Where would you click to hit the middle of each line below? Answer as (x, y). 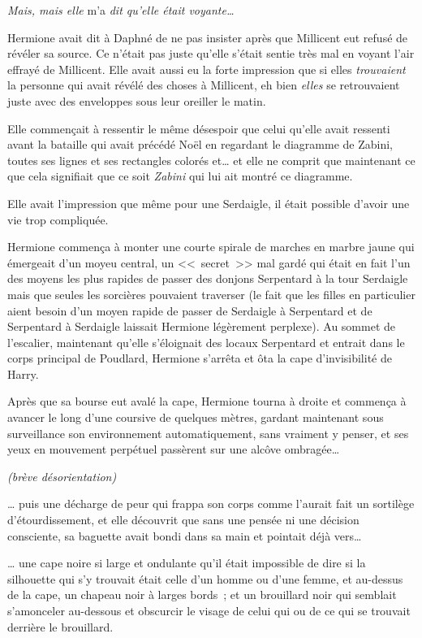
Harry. (23, 373)
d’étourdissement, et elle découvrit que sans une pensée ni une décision (183, 520)
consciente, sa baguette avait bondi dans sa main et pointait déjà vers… (185, 535)
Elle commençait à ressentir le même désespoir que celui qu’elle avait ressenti (199, 128)
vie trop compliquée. (58, 219)
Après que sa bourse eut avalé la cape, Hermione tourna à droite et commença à (207, 401)
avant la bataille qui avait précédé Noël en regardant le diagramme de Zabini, (200, 144)
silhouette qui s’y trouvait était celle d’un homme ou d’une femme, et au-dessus (205, 578)
